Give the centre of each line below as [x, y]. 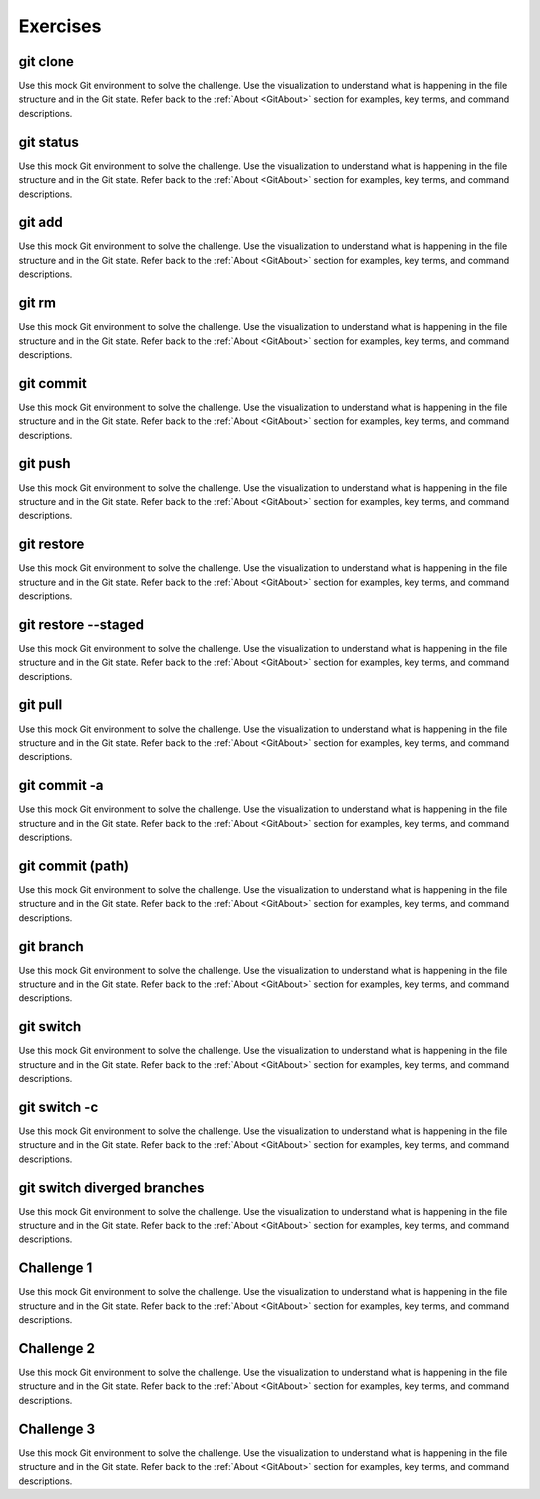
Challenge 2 [56, 1348]
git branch [51, 946]
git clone [46, 61]
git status [48, 141]
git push [44, 463]
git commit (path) [74, 865]
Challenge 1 [55, 1268]
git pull [40, 705]
